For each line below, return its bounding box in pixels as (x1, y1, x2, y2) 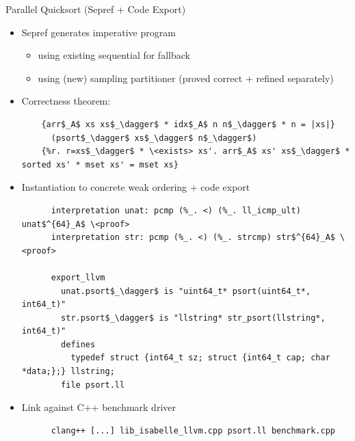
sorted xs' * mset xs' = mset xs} (21, 159, 179, 170)
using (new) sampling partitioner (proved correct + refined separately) (38, 70, 334, 85)
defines (61, 339, 96, 349)
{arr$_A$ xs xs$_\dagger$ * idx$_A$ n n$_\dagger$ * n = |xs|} (41, 119, 335, 129)
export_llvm (51, 272, 105, 282)
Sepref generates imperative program (21, 25, 176, 39)
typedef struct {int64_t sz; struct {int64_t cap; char (70, 353, 330, 363)
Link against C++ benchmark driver (21, 400, 176, 414)
